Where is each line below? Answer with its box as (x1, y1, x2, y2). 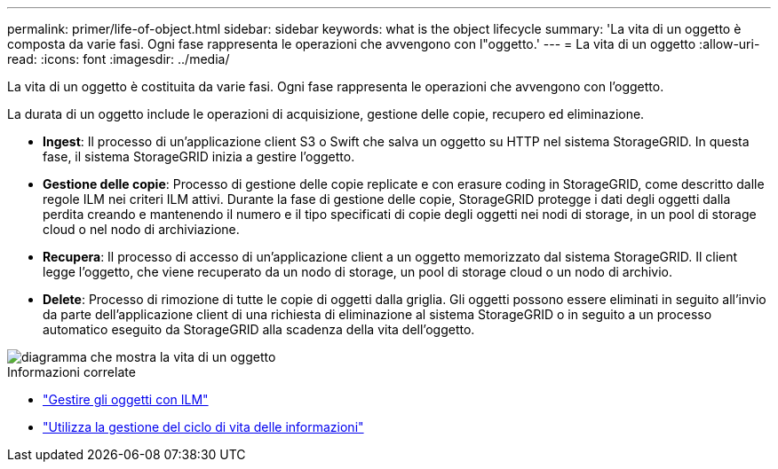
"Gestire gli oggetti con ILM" (43, 392, 209, 407)
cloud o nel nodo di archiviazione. (43, 222, 240, 237)
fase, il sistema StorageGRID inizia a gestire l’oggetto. (43, 149, 355, 164)
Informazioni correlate (7, 364, 136, 379)
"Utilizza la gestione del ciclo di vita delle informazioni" (43, 419, 364, 434)
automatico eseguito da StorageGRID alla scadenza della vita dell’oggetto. (43, 322, 475, 337)
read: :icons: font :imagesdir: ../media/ (7, 51, 230, 66)
